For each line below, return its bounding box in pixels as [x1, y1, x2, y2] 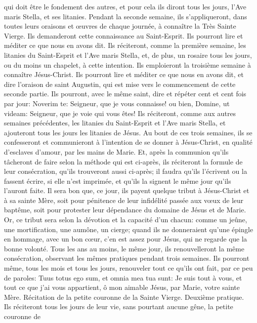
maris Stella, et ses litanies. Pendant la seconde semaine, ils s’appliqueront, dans [4, 11, 247, 21]
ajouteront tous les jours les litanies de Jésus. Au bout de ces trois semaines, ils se [4, 127, 253, 137]
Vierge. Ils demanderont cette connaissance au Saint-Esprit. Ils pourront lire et [4, 30, 243, 40]
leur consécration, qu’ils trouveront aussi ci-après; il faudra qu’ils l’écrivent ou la [4, 166, 247, 176]
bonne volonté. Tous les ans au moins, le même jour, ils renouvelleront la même [4, 243, 245, 253]
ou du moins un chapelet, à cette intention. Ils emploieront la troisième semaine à [4, 59, 251, 70]
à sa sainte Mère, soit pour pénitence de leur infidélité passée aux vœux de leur [4, 195, 244, 205]
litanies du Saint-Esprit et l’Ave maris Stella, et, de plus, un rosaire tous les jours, [4, 49, 252, 60]
